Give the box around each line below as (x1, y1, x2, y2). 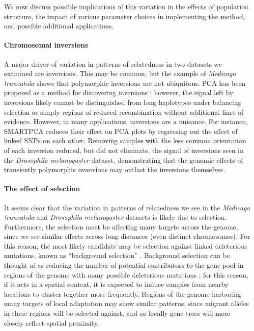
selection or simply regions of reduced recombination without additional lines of (4, 106, 244, 117)
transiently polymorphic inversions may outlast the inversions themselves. (4, 164, 226, 175)
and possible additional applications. (4, 21, 114, 31)
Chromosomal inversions (4, 40, 88, 50)
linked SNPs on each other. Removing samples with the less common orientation (4, 135, 246, 146)
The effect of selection (4, 183, 80, 194)
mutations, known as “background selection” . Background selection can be (4, 250, 230, 260)
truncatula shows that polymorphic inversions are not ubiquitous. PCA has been (4, 77, 246, 88)
